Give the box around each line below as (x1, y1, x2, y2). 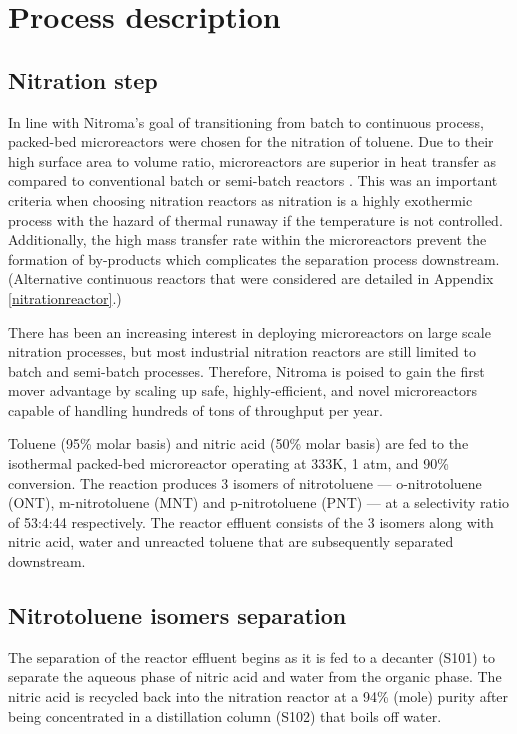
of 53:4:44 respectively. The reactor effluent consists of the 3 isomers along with (8, 511, 494, 532)
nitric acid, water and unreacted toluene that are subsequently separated (8, 531, 454, 552)
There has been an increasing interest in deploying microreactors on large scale (8, 321, 491, 342)
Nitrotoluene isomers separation (8, 600, 347, 631)
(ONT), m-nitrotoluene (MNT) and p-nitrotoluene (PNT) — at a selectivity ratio (8, 492, 509, 513)
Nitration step (8, 64, 158, 95)
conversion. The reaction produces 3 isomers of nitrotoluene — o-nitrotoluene (8, 472, 482, 493)
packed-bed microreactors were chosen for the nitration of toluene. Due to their (8, 131, 494, 152)
